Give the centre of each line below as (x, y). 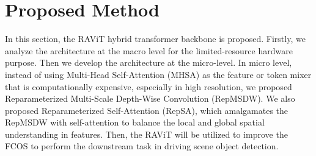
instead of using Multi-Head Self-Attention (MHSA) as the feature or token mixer (158, 74)
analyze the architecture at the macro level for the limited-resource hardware (149, 50)
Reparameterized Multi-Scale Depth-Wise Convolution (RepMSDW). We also (150, 98)
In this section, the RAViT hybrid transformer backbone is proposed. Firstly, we (155, 39)
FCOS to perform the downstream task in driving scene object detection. (142, 146)
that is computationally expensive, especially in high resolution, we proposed (149, 86)
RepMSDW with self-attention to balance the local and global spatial (135, 122)
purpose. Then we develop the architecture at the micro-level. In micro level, (149, 62)
